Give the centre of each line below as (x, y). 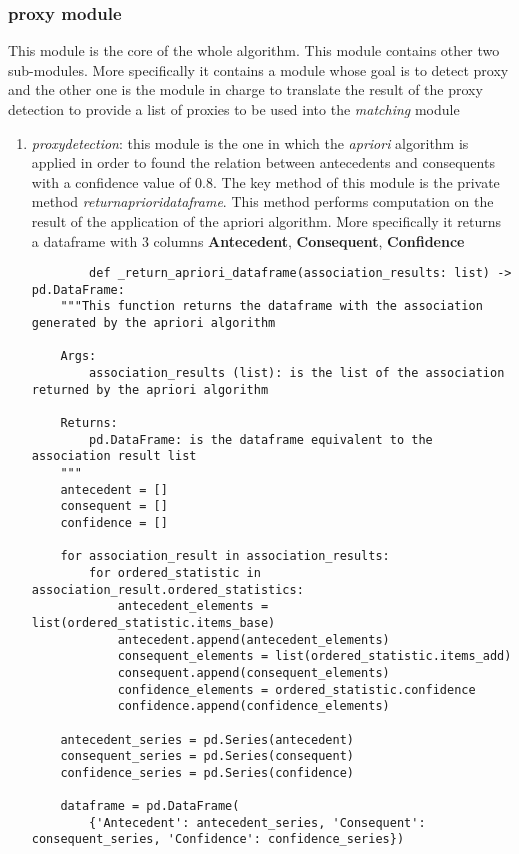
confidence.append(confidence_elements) (253, 706)
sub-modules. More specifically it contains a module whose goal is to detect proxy (258, 69)
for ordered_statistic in (175, 572)
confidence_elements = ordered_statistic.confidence (296, 689)
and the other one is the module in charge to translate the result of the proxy (245, 89)
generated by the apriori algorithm (153, 323)
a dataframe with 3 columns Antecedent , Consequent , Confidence (248, 240)
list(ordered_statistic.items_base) (153, 622)
